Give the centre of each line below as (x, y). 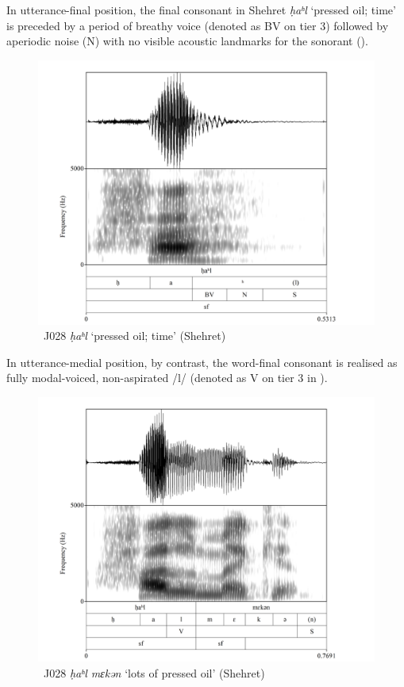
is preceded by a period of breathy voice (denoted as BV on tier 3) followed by (198, 25)
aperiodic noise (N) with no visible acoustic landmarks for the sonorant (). (187, 41)
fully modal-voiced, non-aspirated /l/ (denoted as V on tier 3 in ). (167, 378)
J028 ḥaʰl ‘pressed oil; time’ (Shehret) (135, 336)
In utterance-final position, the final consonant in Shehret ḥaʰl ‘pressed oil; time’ (201, 10)
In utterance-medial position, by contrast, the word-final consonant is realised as (202, 362)
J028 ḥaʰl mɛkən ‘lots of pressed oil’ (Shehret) (154, 672)
